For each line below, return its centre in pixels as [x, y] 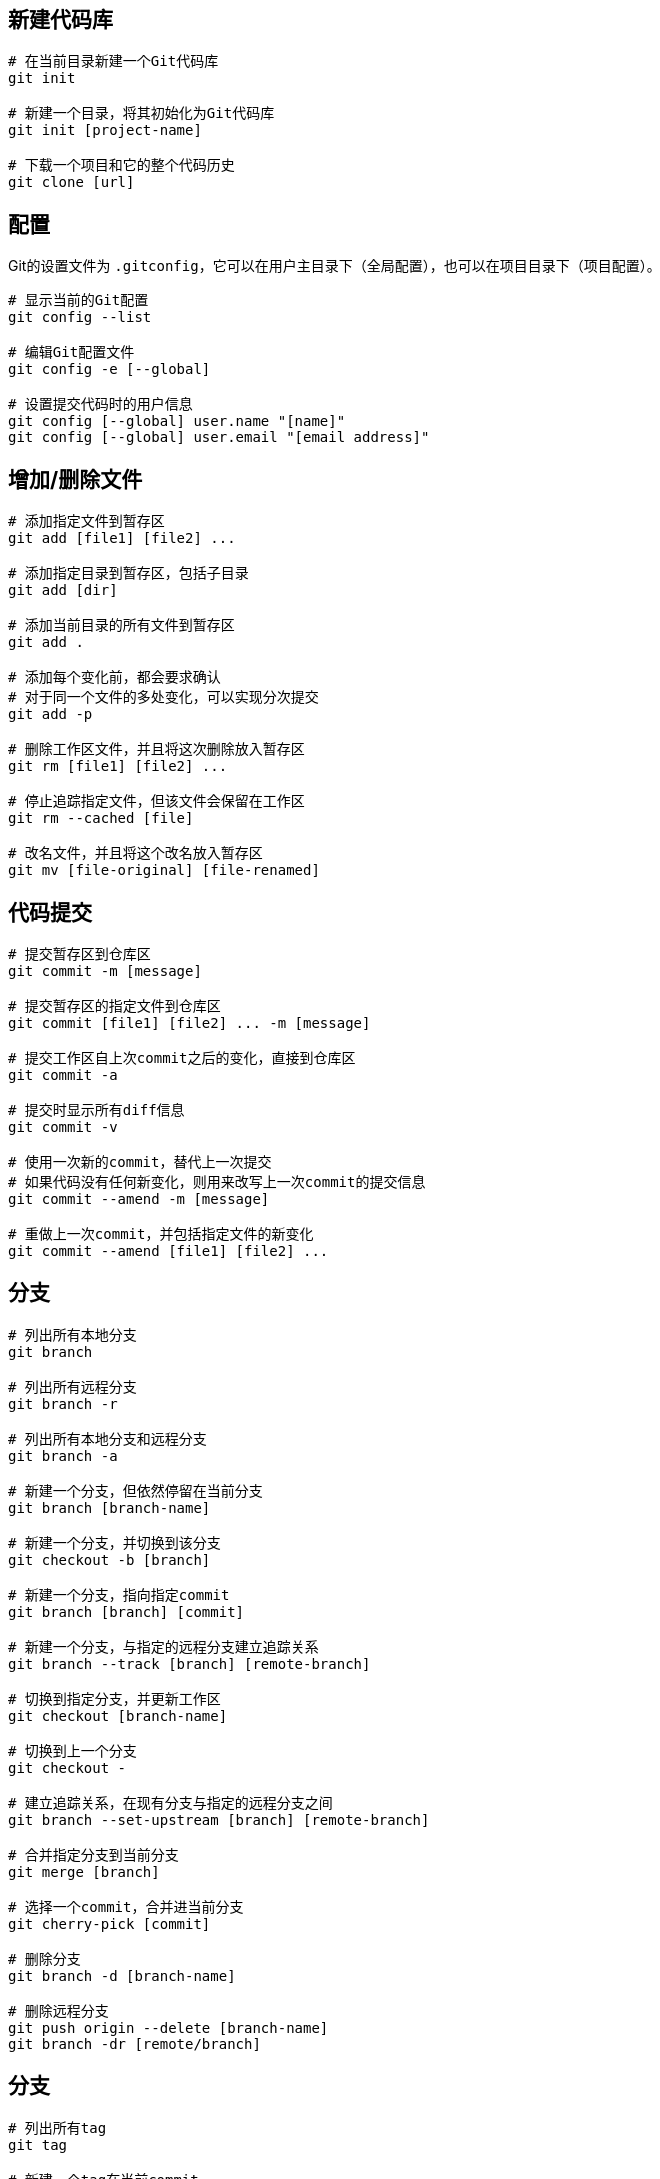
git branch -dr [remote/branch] [134, 2043]
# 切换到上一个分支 [72, 1750]
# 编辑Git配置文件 [71, 352]
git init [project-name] [105, 130]
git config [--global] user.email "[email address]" [219, 437]
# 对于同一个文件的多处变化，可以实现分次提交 [163, 697]
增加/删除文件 [75, 479]
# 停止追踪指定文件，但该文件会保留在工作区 [156, 801]
